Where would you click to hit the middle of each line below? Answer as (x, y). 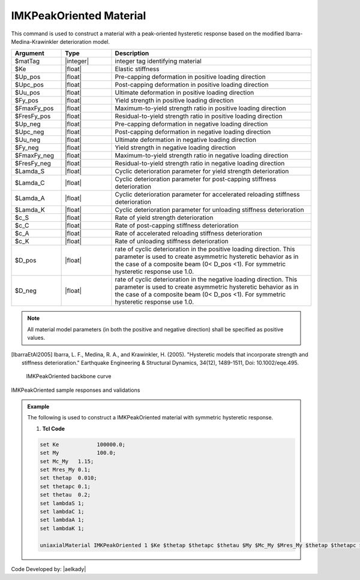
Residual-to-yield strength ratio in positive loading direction (199, 116)
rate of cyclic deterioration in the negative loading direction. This (206, 280)
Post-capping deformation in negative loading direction (193, 132)
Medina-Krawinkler (35, 41)
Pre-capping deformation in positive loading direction (190, 77)
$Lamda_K (30, 210)
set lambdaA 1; (62, 520)
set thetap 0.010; (68, 478)
